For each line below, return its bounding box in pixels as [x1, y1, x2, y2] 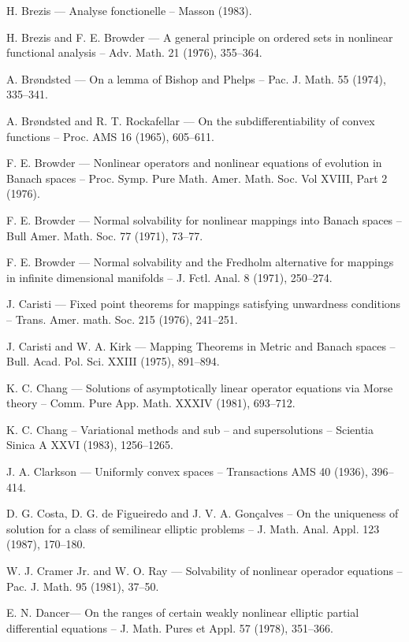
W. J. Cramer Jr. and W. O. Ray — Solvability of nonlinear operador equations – [6, 562, 403, 579]
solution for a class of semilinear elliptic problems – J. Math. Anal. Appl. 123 [6, 520, 380, 536]
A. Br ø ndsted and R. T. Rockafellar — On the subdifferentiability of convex [6, 112, 375, 128]
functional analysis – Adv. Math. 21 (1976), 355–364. [6, 44, 262, 61]
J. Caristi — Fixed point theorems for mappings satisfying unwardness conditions [6, 295, 401, 312]
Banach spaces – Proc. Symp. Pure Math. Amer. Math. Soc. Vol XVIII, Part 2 [6, 169, 388, 186]
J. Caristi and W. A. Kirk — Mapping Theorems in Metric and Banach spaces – [6, 337, 396, 354]
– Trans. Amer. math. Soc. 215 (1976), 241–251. [6, 310, 238, 327]
